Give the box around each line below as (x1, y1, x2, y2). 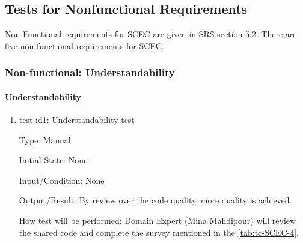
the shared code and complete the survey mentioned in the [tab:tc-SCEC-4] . (19, 226, 299, 238)
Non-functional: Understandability (5, 65, 175, 80)
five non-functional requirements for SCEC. (5, 39, 164, 52)
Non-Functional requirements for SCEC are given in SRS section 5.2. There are (5, 28, 297, 40)
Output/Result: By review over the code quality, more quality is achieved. (19, 194, 292, 206)
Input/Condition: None (19, 173, 105, 186)
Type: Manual (19, 133, 71, 146)
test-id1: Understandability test (19, 113, 135, 126)
